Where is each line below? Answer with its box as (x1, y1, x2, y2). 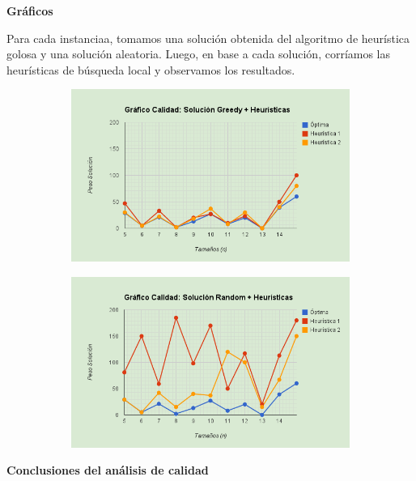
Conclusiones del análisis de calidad (6, 462, 209, 479)
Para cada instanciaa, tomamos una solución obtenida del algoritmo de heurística (6, 29, 410, 46)
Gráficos (6, 2, 53, 19)
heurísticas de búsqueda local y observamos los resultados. (6, 61, 295, 78)
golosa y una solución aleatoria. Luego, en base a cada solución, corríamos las (6, 45, 391, 62)
